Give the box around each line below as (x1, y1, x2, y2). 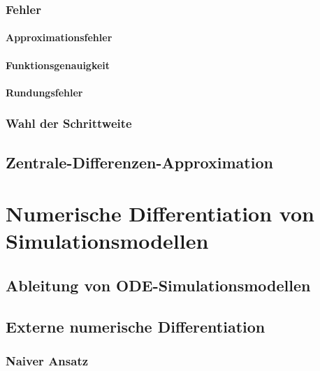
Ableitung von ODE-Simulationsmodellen (6, 274, 311, 296)
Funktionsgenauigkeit (6, 57, 110, 72)
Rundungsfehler (6, 85, 83, 99)
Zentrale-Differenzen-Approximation (6, 151, 273, 173)
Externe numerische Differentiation (6, 315, 266, 337)
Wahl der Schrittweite (6, 115, 132, 132)
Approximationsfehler (6, 30, 112, 45)
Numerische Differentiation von (6, 199, 314, 228)
